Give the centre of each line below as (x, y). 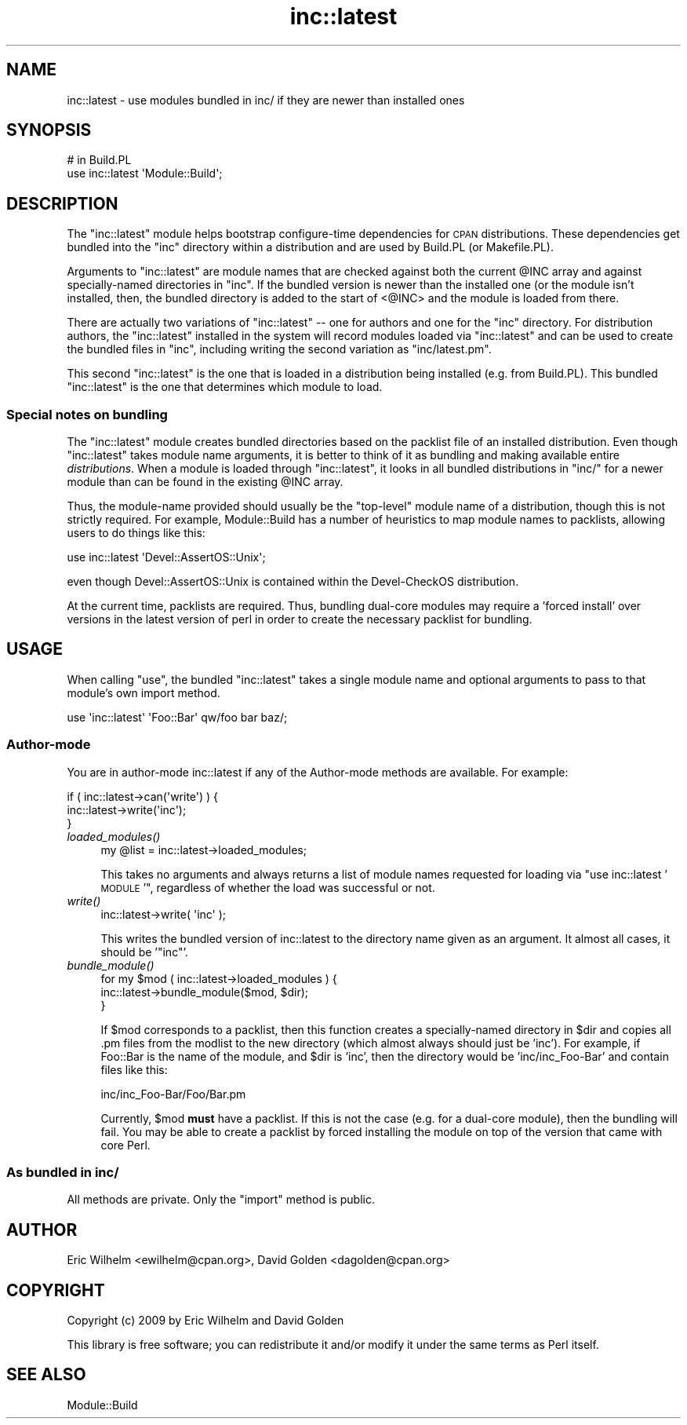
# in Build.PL (99, 160)
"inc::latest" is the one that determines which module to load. (225, 387)
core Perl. (125, 1145)
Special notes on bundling (87, 414)
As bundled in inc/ (63, 1172)
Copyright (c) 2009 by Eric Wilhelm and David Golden (205, 1321)
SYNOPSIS (49, 130)
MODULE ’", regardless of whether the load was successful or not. (268, 887)
